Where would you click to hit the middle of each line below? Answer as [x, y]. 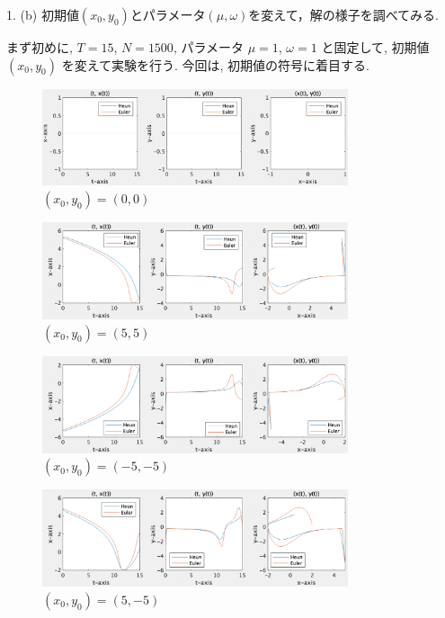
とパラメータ [168, 14]
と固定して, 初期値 [375, 46]
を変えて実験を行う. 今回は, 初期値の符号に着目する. [215, 64]
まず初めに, [40, 46]
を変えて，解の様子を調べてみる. [343, 14]
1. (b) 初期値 [43, 14]
